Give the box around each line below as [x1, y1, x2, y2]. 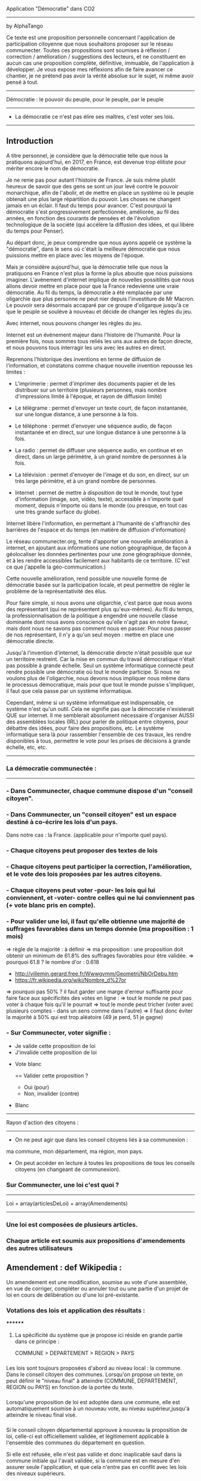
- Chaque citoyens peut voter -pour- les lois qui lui [6, 886, 156, 894]
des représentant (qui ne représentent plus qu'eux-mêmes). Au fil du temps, [6, 605, 194, 612]
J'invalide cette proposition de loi [14, 1049, 98, 1056]
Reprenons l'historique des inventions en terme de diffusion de [6, 355, 162, 362]
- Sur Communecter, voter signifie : [6, 1029, 111, 1037]
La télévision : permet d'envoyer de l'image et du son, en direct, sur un [14, 471, 190, 478]
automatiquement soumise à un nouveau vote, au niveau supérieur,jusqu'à [6, 1405, 190, 1412]
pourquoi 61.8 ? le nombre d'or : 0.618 [6, 959, 100, 966]
